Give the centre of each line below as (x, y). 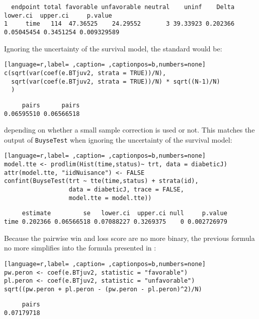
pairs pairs (51, 105)
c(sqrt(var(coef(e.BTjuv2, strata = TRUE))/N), (85, 73)
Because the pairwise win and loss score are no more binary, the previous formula (129, 238)
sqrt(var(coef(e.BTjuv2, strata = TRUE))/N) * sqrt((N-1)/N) (116, 81)
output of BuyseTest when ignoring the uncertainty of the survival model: (118, 139)
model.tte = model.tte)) (110, 198)
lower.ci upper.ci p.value (58, 15)
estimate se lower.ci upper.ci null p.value (124, 213)
